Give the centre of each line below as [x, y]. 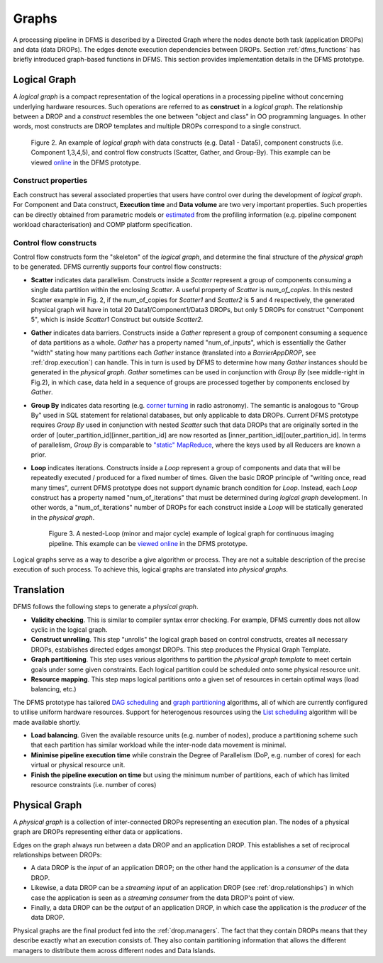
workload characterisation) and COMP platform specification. [103, 224]
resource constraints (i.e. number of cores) [94, 784]
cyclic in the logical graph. [69, 630]
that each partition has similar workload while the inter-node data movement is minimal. [159, 745]
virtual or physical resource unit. [78, 765]
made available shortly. [47, 722]
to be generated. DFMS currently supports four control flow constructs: [117, 267]
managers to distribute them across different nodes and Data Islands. [114, 950]
